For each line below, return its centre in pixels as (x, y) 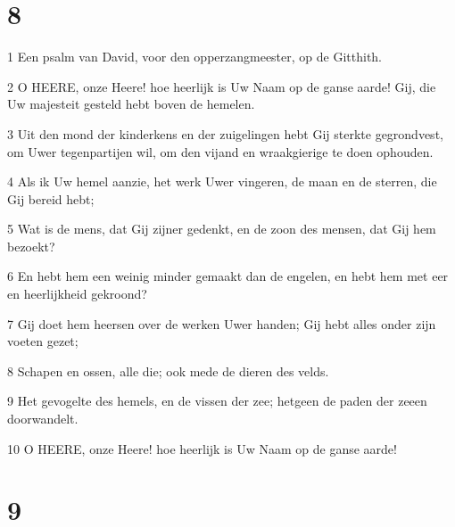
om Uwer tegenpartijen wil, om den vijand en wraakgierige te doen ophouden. (220, 151)
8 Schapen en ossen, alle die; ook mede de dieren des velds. (168, 371)
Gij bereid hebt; (51, 198)
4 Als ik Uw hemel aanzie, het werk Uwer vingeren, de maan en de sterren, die (222, 181)
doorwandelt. (43, 419)
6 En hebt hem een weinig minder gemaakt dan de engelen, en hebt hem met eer (228, 276)
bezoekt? (31, 246)
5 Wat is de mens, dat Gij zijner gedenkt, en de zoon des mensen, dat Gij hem (222, 229)
